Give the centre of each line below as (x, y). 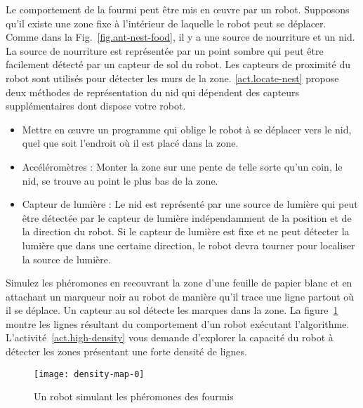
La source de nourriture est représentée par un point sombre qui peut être (165, 50)
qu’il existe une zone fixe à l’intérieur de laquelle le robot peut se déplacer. (166, 23)
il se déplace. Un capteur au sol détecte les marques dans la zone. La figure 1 (172, 310)
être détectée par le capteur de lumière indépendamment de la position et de (187, 217)
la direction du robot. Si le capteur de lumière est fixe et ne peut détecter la (186, 231)
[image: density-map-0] (89, 374)
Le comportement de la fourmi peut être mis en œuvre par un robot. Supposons (178, 9)
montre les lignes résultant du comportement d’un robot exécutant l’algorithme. (178, 323)
